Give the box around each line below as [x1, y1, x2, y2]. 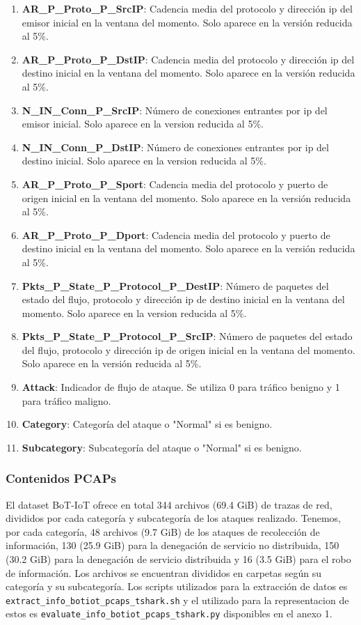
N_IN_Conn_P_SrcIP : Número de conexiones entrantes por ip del [22, 102, 328, 117]
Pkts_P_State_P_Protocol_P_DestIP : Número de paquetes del [22, 278, 329, 293]
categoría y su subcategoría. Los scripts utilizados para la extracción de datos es [6, 579, 348, 594]
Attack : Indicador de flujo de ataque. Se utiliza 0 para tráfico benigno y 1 [22, 380, 340, 394]
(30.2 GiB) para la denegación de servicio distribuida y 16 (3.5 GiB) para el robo [6, 552, 351, 566]
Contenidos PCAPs [6, 470, 117, 487]
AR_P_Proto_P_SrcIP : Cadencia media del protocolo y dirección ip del [22, 1, 353, 15]
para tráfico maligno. [22, 393, 111, 408]
